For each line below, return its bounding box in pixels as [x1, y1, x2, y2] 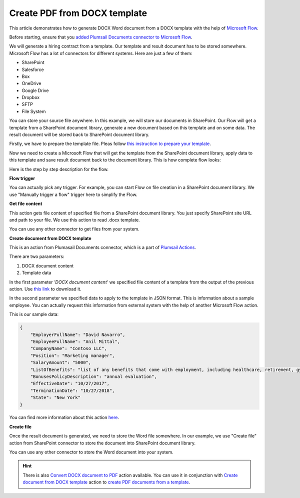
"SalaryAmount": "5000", [30, 360, 91, 365]
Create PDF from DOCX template [9, 7, 147, 18]
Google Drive [21, 87, 49, 93]
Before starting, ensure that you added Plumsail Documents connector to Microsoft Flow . [9, 34, 192, 40]
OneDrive [21, 80, 41, 86]
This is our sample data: [9, 311, 59, 317]
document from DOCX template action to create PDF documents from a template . [22, 479, 190, 485]
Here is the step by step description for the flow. [9, 166, 109, 172]
